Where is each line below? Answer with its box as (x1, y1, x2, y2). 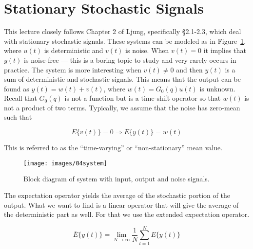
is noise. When (125, 45, 169, 55)
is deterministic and (44, 45, 103, 55)
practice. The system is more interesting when (4, 64, 141, 74)
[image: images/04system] (23, 160, 107, 167)
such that (4, 112, 32, 122)
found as (4, 83, 29, 93)
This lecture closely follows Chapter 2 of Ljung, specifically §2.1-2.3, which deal (4, 26, 241, 36)
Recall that (4, 93, 37, 103)
